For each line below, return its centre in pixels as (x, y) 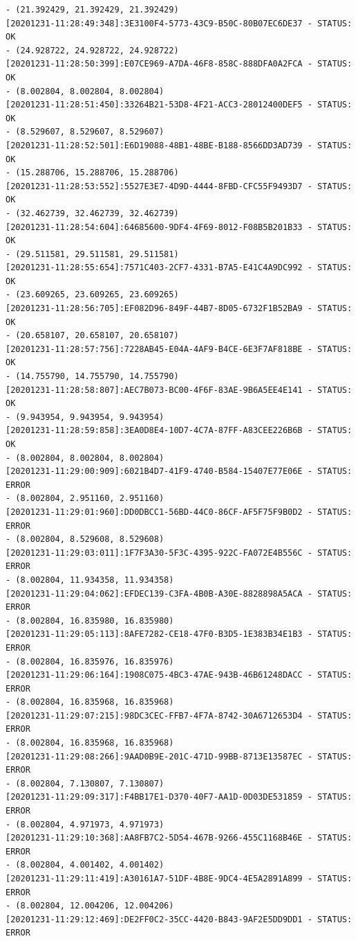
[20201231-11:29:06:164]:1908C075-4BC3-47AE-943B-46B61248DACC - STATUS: (179, 675)
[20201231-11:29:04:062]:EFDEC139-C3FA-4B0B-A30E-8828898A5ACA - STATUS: (179, 593)
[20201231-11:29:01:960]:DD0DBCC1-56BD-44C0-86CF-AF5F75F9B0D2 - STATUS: (179, 512)
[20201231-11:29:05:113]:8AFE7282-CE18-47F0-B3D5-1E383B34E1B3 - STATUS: (179, 634)
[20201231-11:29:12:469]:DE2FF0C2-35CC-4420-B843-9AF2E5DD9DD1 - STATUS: (179, 919)
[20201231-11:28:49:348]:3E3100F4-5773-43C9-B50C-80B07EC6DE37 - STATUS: (179, 23)
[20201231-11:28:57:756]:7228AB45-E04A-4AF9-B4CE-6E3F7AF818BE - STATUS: (179, 349)
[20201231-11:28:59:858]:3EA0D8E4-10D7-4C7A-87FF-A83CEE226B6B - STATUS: (179, 431)
